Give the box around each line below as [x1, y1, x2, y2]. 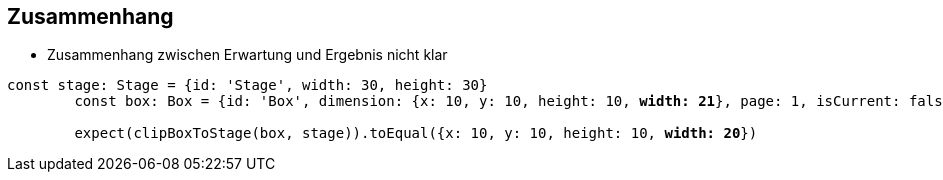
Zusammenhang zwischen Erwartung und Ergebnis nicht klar [47, 46, 448, 64]
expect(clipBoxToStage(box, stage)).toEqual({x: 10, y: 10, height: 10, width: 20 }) [74, 125, 758, 142]
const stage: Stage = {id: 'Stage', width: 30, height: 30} [7, 77, 488, 94]
